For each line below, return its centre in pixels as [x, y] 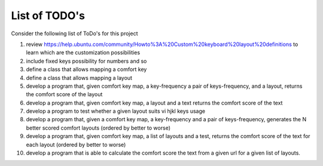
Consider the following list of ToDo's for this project [74, 33]
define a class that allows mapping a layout [79, 78]
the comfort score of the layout [64, 94]
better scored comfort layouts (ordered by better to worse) [98, 128]
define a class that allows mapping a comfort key [86, 69]
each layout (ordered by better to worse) [76, 145]
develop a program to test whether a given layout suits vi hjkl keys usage [116, 111]
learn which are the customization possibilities [83, 53]
